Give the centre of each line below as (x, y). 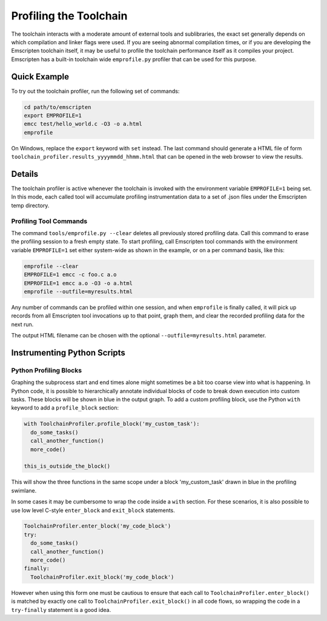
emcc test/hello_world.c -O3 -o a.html (83, 124)
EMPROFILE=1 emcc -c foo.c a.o (71, 275)
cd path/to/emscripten (58, 107)
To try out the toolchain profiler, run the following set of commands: (95, 91)
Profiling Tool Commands (49, 221)
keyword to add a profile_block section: (65, 408)
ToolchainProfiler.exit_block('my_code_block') (102, 577)
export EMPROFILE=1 (53, 115)
